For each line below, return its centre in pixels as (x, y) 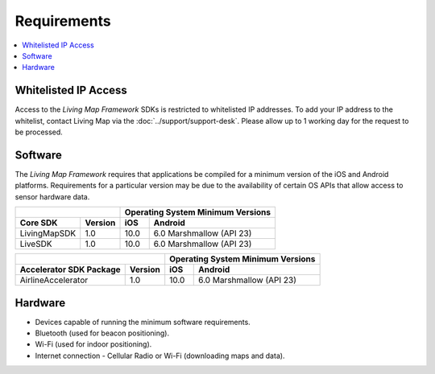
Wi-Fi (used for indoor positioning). (93, 344)
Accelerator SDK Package (70, 269)
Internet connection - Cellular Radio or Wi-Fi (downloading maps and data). (160, 356)
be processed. (39, 132)
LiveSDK (36, 244)
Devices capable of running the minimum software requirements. (143, 322)
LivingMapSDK (48, 233)
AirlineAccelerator (54, 280)
